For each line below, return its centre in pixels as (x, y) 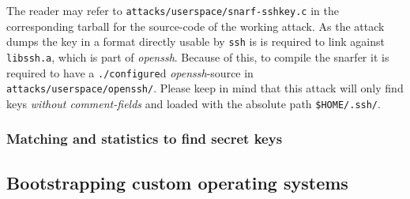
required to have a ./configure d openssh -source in (130, 72)
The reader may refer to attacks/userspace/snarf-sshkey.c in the (173, 10)
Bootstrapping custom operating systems (177, 182)
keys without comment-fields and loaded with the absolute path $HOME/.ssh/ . (194, 103)
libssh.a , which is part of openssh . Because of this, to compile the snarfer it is (198, 56)
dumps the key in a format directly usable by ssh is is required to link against (196, 41)
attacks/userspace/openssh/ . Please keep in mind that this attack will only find (205, 88)
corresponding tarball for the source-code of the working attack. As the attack (196, 26)
